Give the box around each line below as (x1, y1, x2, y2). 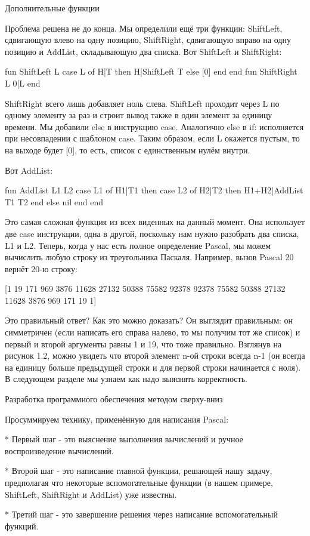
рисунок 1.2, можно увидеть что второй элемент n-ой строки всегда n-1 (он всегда (5, 349, 305, 362)
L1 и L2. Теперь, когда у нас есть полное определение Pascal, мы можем (5, 239, 271, 251)
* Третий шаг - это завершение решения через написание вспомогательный (5, 508, 278, 520)
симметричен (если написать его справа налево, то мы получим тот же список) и (5, 326, 300, 338)
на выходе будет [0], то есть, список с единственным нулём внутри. (5, 143, 250, 156)
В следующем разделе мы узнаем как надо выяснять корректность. (5, 372, 247, 385)
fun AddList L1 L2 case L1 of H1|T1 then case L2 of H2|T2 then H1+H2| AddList (5, 184, 303, 196)
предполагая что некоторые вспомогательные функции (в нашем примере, (5, 476, 273, 488)
